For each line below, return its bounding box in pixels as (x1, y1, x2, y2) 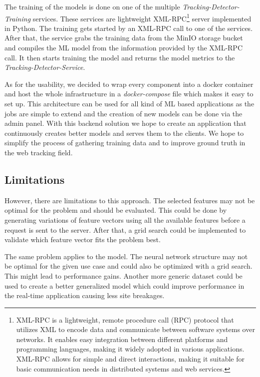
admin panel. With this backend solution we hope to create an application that (4, 118, 247, 128)
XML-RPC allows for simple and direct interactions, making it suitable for (16, 354, 245, 364)
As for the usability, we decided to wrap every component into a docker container (4, 78, 254, 89)
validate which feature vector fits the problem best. (4, 234, 161, 245)
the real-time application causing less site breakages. (4, 290, 165, 301)
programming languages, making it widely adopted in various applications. (16, 344, 245, 354)
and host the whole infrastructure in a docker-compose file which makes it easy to (4, 88, 254, 99)
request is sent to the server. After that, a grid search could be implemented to (4, 224, 246, 235)
